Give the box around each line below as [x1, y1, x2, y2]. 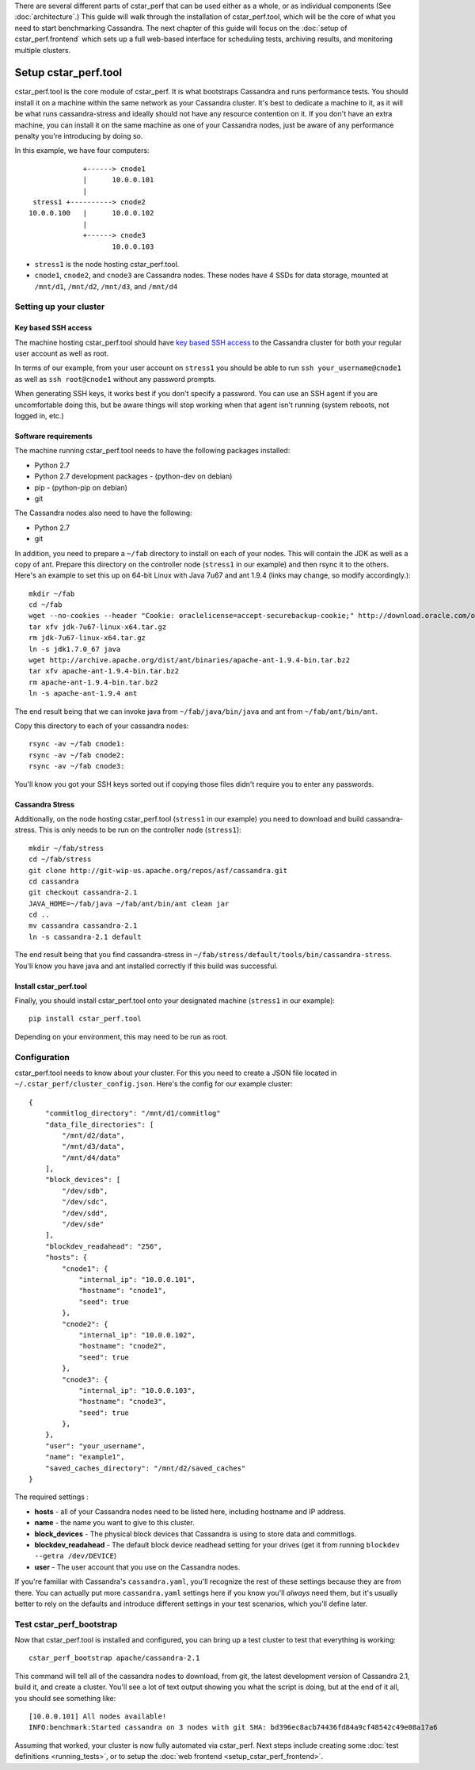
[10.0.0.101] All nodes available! [28, 1712, 167, 1721]
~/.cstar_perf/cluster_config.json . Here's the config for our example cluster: [14, 1079, 293, 1089]
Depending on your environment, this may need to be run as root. [14, 1032, 228, 1041]
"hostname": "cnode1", [78, 1286, 167, 1295]
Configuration [14, 1051, 70, 1062]
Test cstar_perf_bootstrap [14, 1619, 118, 1630]
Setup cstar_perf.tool [14, 66, 123, 79]
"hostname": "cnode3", [78, 1397, 167, 1406]
